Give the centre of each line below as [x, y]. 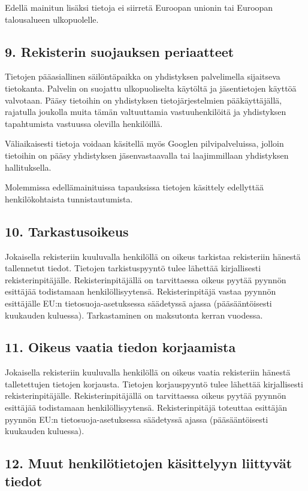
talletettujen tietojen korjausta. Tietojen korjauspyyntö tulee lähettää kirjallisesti [154, 384]
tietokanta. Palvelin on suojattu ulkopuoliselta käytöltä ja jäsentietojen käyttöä [151, 88]
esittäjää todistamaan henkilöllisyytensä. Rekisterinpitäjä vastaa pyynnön [141, 291]
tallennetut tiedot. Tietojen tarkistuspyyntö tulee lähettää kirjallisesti [133, 268]
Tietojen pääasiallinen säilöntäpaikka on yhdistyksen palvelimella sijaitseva [143, 76]
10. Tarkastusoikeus [67, 231]
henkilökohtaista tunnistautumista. [69, 198]
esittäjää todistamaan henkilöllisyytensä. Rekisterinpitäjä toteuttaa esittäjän [146, 407]
